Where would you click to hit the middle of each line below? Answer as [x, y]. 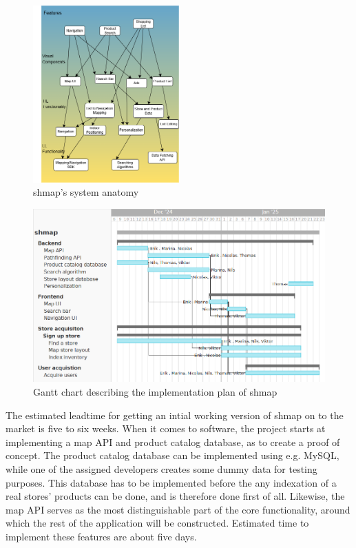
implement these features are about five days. [101, 537]
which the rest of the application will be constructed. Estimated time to [157, 523]
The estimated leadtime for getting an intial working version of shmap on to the [175, 415]
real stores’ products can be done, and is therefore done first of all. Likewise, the [175, 496]
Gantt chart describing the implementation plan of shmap [155, 392]
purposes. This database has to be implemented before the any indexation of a [171, 482]
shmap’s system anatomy [86, 192]
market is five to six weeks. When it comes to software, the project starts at [166, 428]
